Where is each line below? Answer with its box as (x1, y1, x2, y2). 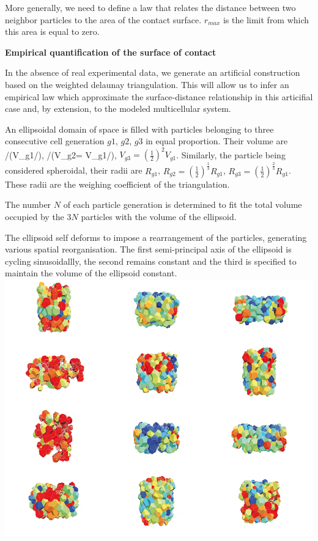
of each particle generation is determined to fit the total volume (63, 198, 302, 211)
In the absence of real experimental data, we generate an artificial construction (5, 66, 300, 79)
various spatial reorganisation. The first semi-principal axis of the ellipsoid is (5, 243, 292, 256)
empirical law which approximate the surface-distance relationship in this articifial (5, 90, 313, 103)
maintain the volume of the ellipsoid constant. (5, 267, 177, 279)
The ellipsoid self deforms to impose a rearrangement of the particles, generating (5, 230, 307, 243)
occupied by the (5, 210, 64, 223)
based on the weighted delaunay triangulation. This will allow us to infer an (5, 78, 289, 90)
